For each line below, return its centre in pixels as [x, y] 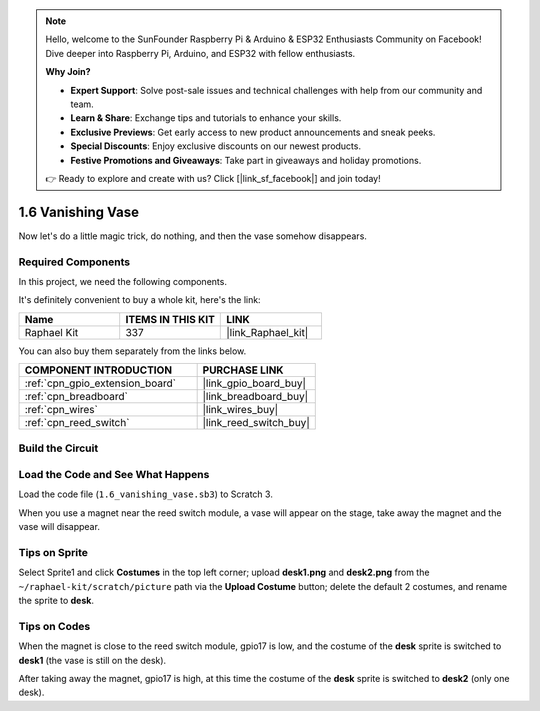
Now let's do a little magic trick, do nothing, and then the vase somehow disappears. [192, 236]
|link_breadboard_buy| [255, 397]
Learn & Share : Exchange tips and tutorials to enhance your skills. [206, 118]
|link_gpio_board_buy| [254, 383]
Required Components [74, 262]
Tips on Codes [54, 626]
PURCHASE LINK [243, 370]
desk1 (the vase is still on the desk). [92, 660]
